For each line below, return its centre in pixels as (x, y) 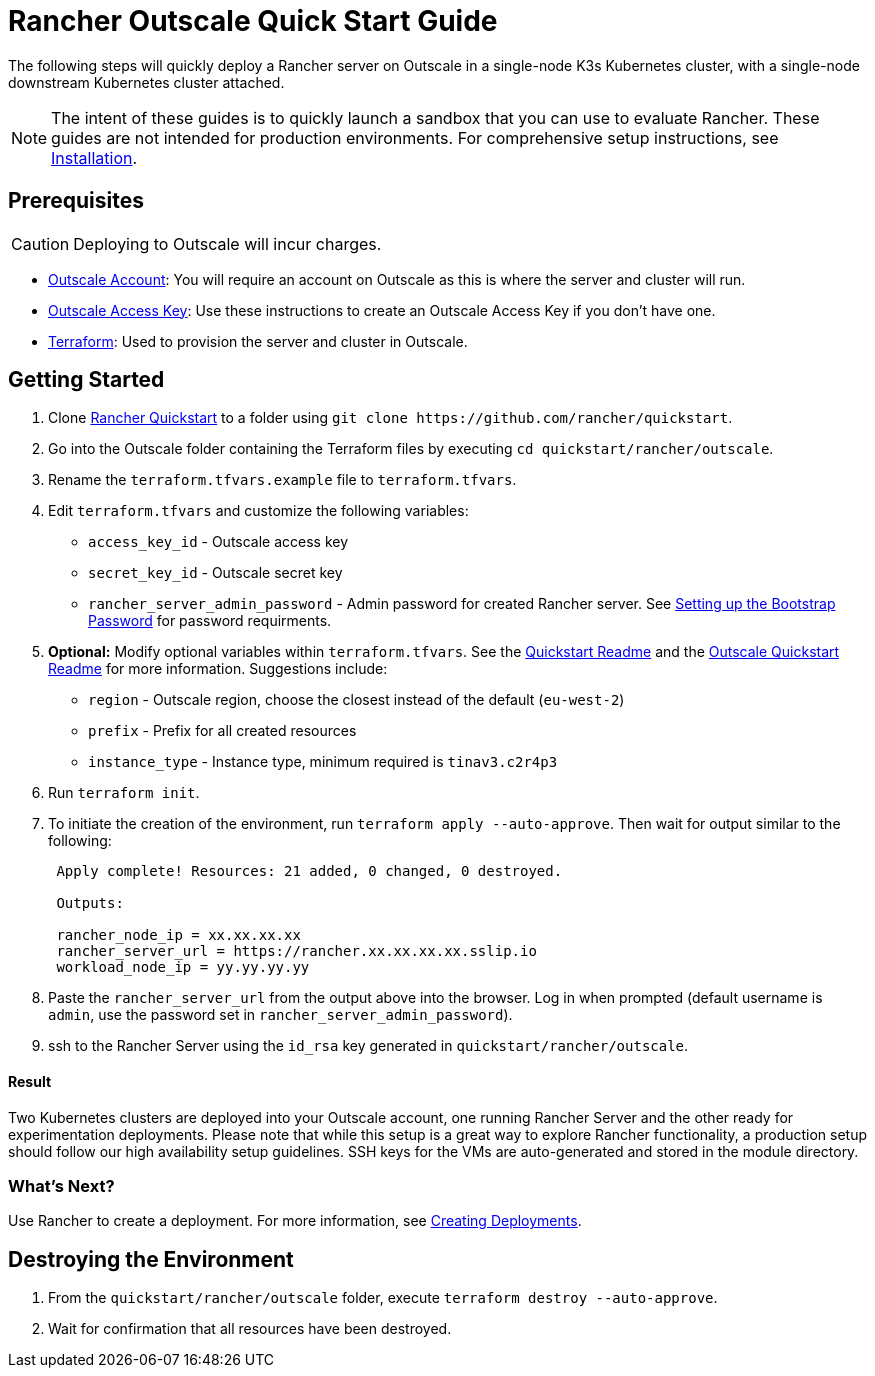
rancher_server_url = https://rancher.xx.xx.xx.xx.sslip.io (296, 951)
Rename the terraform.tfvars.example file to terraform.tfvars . (282, 480)
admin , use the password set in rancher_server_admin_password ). (280, 1015)
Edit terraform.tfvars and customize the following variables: (258, 511)
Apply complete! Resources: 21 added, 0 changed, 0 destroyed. (309, 871)
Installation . (94, 157)
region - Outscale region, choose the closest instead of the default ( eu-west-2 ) (356, 700)
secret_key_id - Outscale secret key (215, 573)
